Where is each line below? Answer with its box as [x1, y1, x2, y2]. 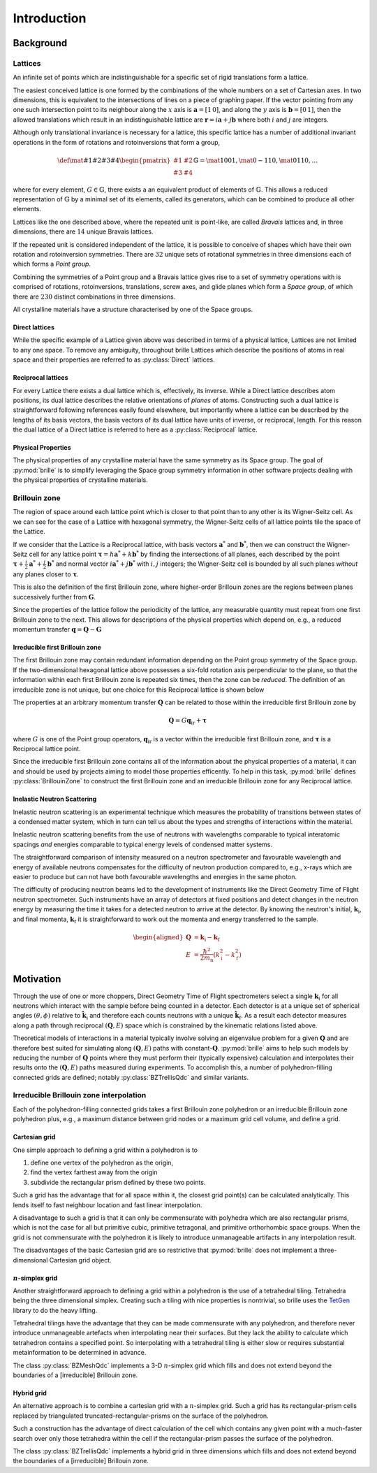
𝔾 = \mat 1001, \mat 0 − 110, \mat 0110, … [193, 156, 318, 164]
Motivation [13, 973, 61, 985]
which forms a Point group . [13, 259, 91, 269]
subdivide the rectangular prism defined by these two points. [30, 1178, 206, 1186]
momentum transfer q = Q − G [13, 625, 102, 633]
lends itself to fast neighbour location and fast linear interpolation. [13, 1200, 202, 1209]
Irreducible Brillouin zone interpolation [13, 1090, 147, 1100]
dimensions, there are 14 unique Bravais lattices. [13, 227, 154, 236]
